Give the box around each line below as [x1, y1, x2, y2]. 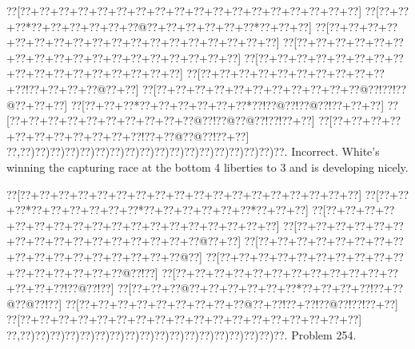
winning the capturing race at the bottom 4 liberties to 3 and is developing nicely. [6, 158, 409, 175]
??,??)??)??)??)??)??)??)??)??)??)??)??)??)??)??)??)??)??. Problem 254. [6, 326, 357, 343]
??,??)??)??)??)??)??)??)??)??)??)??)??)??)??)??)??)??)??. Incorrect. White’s [6, 143, 380, 160]
